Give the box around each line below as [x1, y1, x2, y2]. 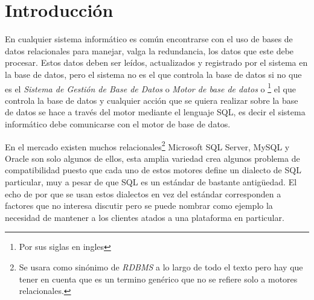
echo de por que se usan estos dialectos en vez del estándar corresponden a [5, 187, 281, 200]
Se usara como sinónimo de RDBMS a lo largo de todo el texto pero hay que [19, 260, 303, 273]
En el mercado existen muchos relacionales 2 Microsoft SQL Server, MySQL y [5, 138, 290, 153]
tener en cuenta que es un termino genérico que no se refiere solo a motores [19, 272, 298, 285]
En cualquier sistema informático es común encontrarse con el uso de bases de [5, 33, 293, 45]
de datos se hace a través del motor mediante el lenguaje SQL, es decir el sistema [5, 106, 306, 118]
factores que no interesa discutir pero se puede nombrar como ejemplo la [5, 199, 273, 212]
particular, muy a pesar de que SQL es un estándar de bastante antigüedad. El [5, 175, 297, 188]
